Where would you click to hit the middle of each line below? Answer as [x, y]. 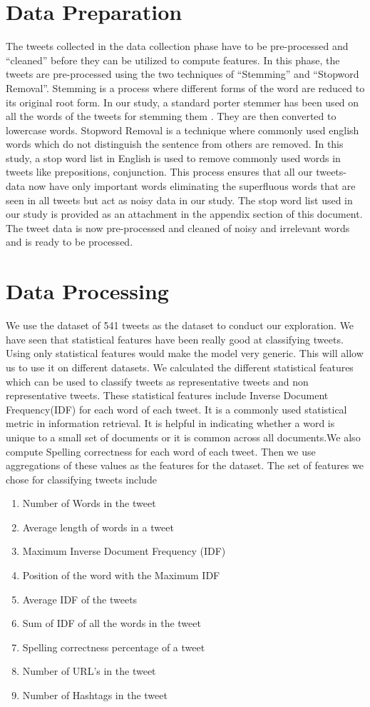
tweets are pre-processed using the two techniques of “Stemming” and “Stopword [183, 74]
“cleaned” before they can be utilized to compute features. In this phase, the [173, 60]
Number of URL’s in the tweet [89, 671]
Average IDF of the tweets [80, 599]
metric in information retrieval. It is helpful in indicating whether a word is [170, 423]
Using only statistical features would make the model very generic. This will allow [185, 353]
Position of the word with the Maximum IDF [121, 575]
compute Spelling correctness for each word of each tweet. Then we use [161, 451]
